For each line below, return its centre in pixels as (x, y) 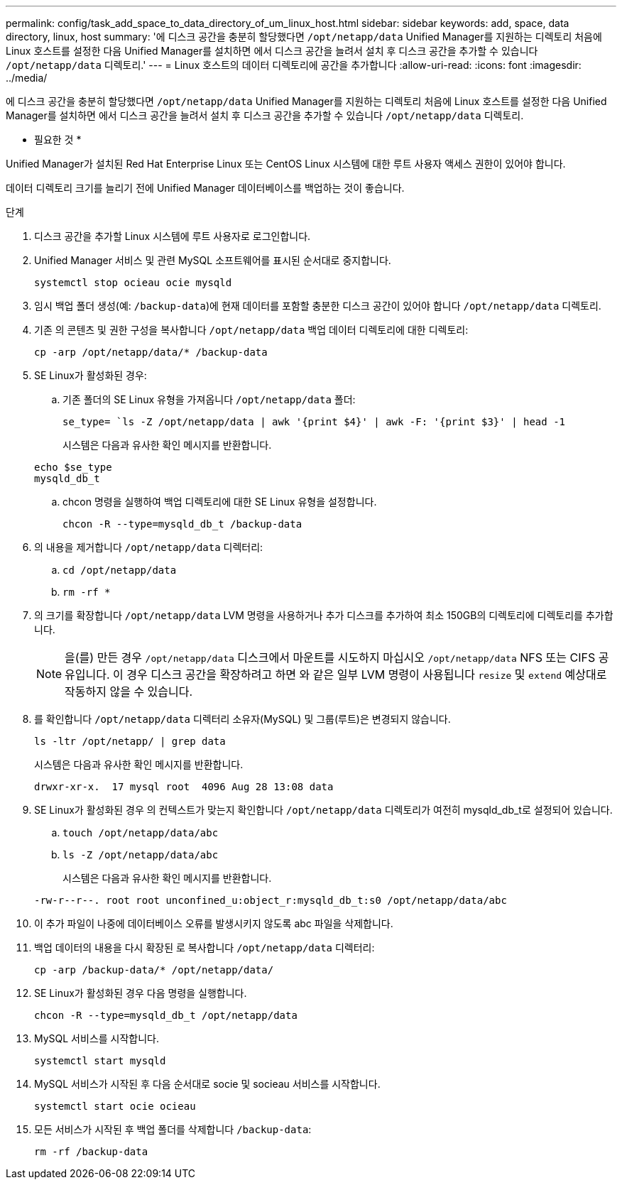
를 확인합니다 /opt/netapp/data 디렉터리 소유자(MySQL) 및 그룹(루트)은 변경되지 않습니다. (242, 719)
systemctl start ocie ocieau (115, 1106)
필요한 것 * (58, 140)
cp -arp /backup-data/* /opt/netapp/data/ (154, 970)
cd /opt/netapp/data (120, 570)
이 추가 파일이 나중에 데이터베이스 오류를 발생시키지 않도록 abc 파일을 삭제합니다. (214, 923)
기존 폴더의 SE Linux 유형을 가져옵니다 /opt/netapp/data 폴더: (209, 399)
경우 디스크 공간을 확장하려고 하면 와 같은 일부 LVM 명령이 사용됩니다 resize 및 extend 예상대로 (367, 675)
